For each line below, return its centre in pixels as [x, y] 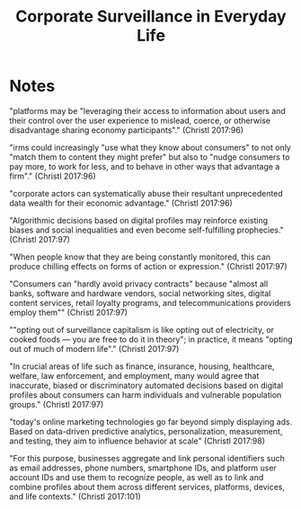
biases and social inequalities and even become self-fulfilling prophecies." [147, 230]
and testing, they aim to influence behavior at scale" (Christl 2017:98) [137, 441]
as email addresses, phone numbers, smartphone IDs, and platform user [143, 468]
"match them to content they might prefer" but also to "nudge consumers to [150, 157]
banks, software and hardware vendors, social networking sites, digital [140, 293]
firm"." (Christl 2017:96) [53, 176]
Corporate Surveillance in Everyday [151, 17]
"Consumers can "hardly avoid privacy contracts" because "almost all [139, 284]
